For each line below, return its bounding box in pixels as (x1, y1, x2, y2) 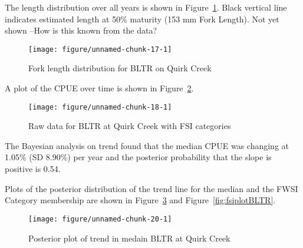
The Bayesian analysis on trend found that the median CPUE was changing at (5, 139, 289, 151)
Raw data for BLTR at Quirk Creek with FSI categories (28, 120, 231, 132)
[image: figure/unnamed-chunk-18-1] (28, 102, 172, 111)
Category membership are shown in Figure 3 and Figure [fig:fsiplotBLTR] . (5, 194, 276, 206)
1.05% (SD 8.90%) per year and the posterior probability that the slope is (5, 151, 272, 163)
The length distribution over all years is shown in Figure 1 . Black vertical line (5, 1, 287, 13)
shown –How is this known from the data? (5, 24, 157, 37)
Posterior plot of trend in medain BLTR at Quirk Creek (28, 232, 230, 244)
